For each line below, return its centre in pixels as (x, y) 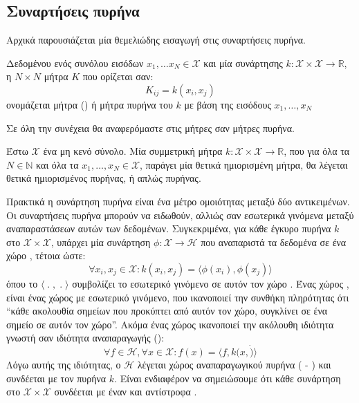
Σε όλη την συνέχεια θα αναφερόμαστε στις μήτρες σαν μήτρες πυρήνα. (150, 128)
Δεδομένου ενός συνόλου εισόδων (75, 63)
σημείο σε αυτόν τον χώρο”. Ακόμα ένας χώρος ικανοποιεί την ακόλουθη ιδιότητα (170, 324)
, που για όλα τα (317, 151)
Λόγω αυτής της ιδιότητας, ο (64, 365)
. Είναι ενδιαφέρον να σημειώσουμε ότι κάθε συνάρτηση (228, 378)
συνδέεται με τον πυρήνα (56, 378)
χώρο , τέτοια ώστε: (46, 255)
